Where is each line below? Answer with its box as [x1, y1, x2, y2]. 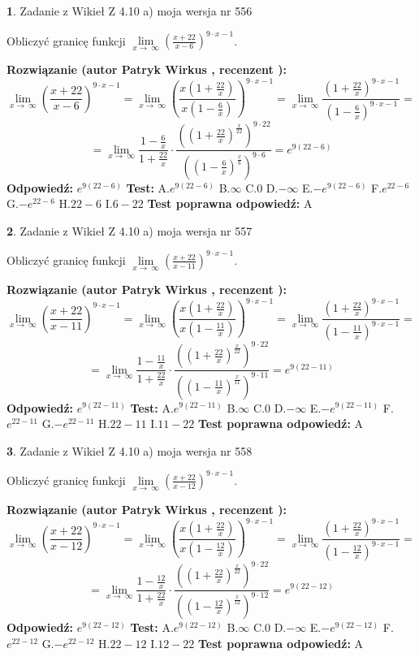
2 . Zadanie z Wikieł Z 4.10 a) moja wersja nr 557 [6, 222, 253, 239]
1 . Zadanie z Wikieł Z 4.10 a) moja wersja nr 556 [6, 2, 253, 19]
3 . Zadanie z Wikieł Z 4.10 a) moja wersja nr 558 [6, 442, 253, 459]
